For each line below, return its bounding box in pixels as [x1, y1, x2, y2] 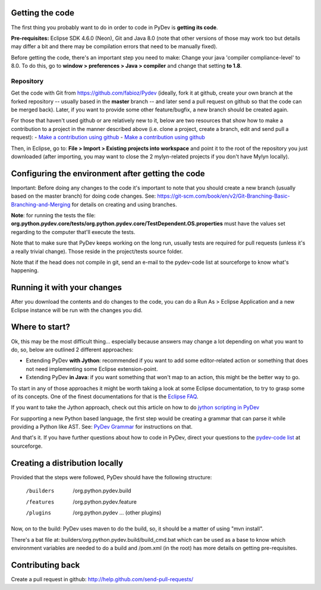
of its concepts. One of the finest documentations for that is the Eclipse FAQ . [11, 393, 199, 400]
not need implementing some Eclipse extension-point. [26, 365, 158, 372]
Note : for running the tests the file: [11, 212, 96, 219]
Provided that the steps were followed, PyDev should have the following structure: [11, 473, 212, 480]
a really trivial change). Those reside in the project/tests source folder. [11, 248, 183, 255]
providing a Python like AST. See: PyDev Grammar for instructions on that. [11, 423, 193, 430]
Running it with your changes [11, 283, 122, 293]
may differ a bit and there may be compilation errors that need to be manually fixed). [11, 43, 218, 50]
